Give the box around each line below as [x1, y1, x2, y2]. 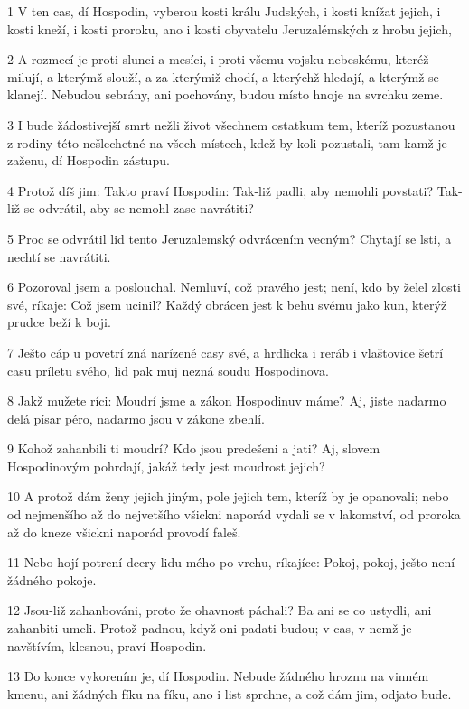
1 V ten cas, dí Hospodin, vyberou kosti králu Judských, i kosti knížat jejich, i [7, 2, 441, 20]
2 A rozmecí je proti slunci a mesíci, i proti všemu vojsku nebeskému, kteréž [7, 50, 429, 69]
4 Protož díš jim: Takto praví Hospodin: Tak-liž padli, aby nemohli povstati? [7, 181, 434, 200]
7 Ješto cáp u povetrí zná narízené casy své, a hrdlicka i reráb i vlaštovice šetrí [7, 342, 444, 361]
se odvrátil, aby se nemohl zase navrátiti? [23, 199, 254, 218]
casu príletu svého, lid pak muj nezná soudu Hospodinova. [7, 360, 329, 379]
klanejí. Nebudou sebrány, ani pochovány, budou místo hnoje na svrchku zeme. [7, 85, 444, 104]
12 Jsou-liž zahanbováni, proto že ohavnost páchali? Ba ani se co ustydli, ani [7, 601, 432, 620]
